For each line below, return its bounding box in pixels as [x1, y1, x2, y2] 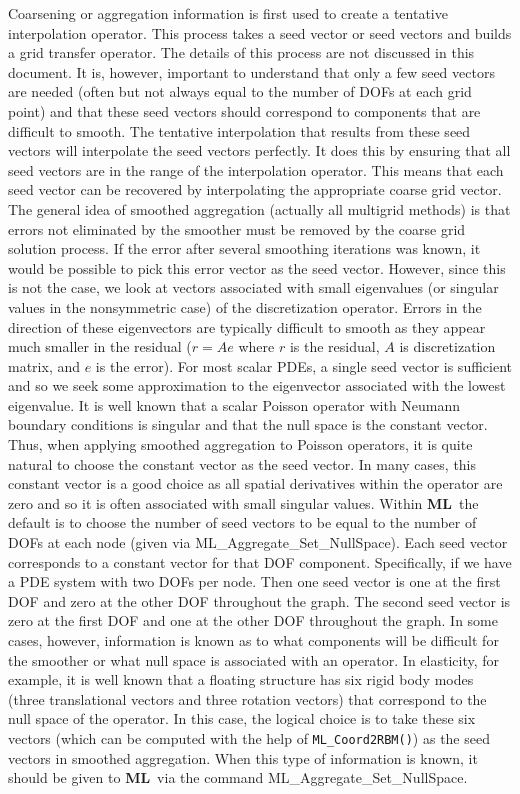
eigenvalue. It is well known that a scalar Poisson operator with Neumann [8, 394, 461, 415]
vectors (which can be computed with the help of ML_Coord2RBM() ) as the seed [8, 727, 490, 748]
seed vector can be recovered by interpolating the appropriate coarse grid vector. [8, 179, 502, 200]
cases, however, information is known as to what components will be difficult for [8, 630, 499, 650]
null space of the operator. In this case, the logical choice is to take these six [8, 708, 476, 729]
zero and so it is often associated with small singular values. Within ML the [8, 492, 479, 513]
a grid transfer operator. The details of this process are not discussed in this [8, 42, 475, 63]
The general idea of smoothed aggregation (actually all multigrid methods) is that [8, 198, 511, 219]
